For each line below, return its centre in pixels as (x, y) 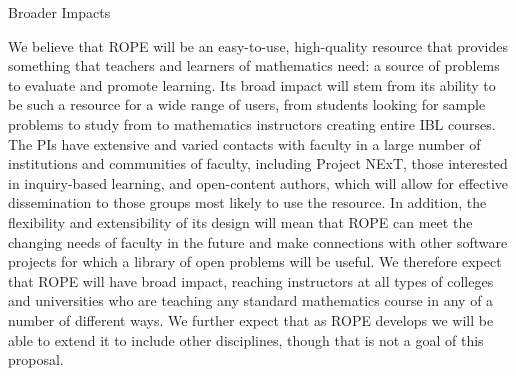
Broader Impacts (59, 12)
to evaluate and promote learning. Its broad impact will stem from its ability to (252, 84)
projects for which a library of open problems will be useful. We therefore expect (255, 261)
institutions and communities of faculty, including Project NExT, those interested (258, 163)
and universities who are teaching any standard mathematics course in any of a (251, 300)
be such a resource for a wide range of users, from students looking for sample (247, 104)
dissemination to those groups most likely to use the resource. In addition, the (247, 202)
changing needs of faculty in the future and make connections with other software (258, 241)
